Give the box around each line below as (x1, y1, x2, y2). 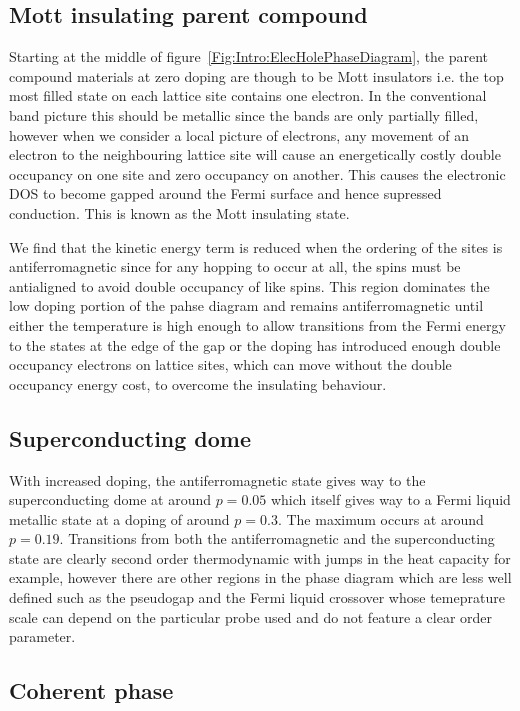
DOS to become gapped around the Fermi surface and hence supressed (9, 183, 442, 204)
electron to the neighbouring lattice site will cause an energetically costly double (9, 144, 501, 165)
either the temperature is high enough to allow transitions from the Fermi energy (9, 314, 506, 335)
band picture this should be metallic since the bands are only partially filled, (9, 104, 479, 125)
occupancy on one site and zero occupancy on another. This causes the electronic (9, 163, 506, 184)
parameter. (9, 626, 76, 647)
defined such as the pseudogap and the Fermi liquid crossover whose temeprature (9, 587, 505, 608)
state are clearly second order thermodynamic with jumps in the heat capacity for (9, 547, 511, 568)
